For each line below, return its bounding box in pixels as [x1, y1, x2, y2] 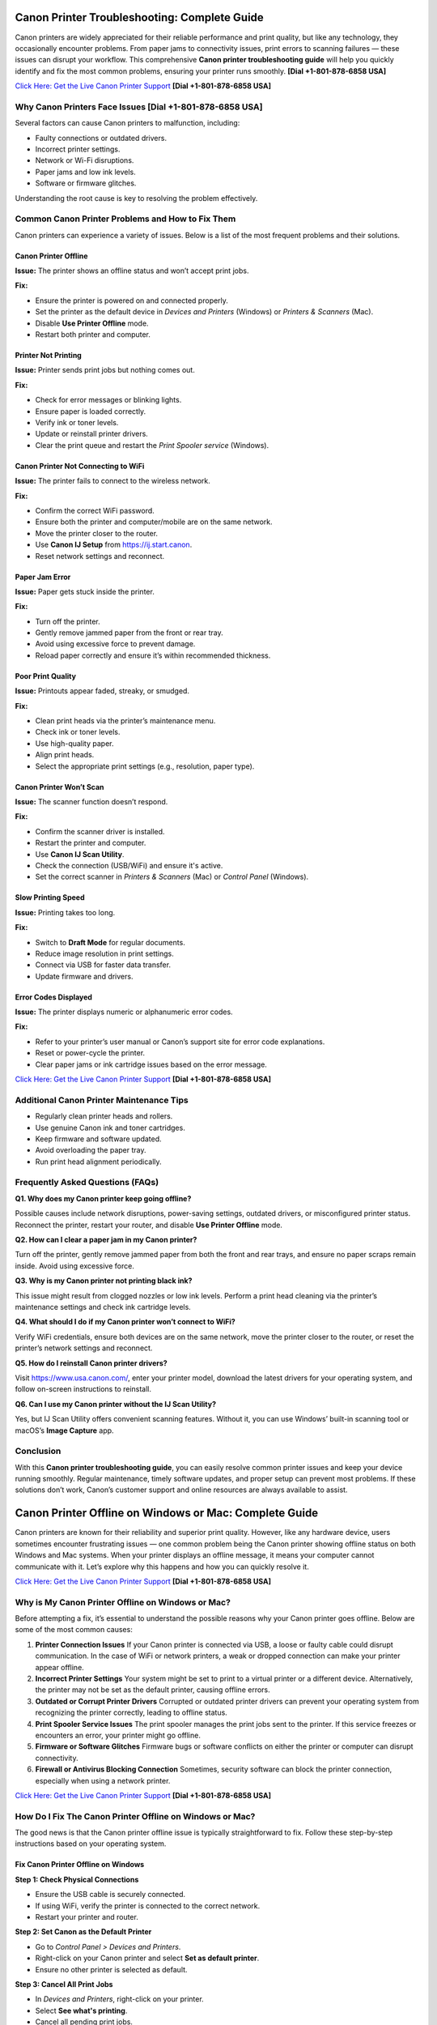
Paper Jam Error [15, 572, 71, 582]
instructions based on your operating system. [15, 1839, 167, 1848]
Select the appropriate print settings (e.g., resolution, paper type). [35, 761, 255, 771]
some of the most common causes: [15, 1625, 133, 1635]
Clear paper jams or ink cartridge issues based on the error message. [35, 1059, 267, 1069]
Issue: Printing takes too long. [15, 907, 116, 917]
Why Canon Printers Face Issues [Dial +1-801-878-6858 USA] [15, 101, 263, 113]
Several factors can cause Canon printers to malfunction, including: [15, 118, 240, 128]
